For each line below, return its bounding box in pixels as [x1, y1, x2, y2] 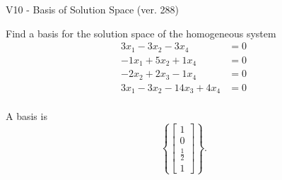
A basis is [6, 109, 47, 124]
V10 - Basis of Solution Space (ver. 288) [6, 2, 179, 16]
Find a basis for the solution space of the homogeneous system [6, 25, 276, 40]
